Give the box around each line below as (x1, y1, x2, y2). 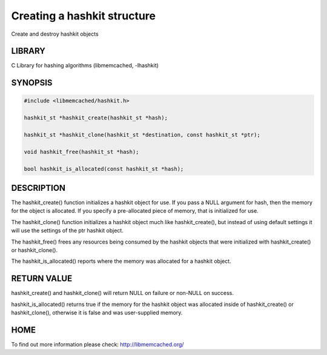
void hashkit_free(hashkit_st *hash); (24, 148, 139, 155)
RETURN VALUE (11, 273, 73, 284)
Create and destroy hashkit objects (11, 30, 99, 38)
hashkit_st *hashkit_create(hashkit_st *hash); (24, 114, 168, 121)
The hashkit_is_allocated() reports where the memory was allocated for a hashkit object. (11, 257, 231, 265)
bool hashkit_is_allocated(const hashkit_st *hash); (24, 165, 184, 172)
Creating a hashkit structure (11, 9, 156, 22)
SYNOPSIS (11, 78, 53, 88)
